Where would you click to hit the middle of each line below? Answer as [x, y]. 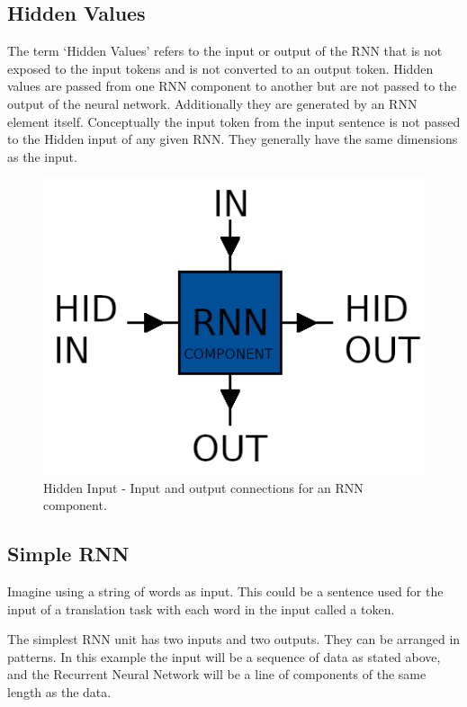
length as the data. [59, 692]
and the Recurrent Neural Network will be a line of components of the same [217, 674]
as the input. [42, 156]
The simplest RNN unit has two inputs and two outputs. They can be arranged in [234, 639]
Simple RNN [68, 554]
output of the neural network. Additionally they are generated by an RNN [212, 103]
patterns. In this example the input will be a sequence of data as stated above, [224, 656]
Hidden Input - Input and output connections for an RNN [203, 487]
